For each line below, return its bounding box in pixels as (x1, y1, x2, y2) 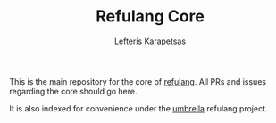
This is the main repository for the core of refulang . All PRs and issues (9, 76, 266, 86)
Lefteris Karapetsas (114, 36, 186, 46)
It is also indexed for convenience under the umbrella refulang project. (9, 102, 268, 113)
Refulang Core (95, 6, 205, 27)
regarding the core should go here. (9, 86, 138, 96)
